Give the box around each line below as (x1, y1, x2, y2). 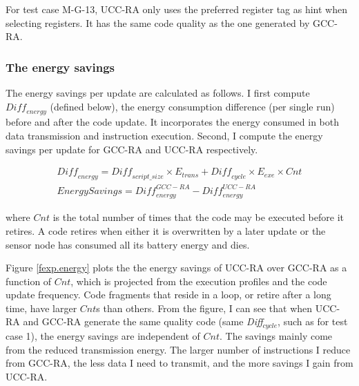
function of (6, 273, 52, 288)
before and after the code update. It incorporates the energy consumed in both (6, 115, 339, 129)
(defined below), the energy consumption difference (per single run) (50, 99, 335, 113)
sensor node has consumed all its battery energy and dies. (6, 237, 250, 251)
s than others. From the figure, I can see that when (96, 300, 313, 315)
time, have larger (6, 300, 77, 315)
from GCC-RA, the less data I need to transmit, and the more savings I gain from (6, 356, 353, 370)
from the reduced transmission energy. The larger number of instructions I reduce (6, 342, 351, 356)
